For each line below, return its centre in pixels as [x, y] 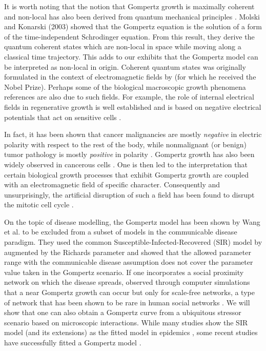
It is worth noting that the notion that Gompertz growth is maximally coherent [129, 6]
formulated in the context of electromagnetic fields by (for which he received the [130, 77]
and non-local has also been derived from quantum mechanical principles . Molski [132, 16]
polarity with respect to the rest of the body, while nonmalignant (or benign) [125, 144]
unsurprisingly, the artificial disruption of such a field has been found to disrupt [129, 194]
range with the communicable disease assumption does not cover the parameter [129, 262]
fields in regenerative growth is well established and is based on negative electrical [133, 106]
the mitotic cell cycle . [39, 204]
